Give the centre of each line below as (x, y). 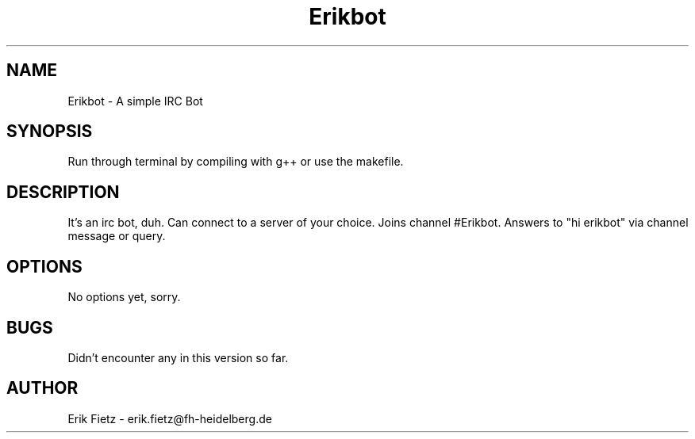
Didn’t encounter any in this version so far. (178, 357)
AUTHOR (42, 388)
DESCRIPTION (63, 192)
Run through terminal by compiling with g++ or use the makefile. (236, 162)
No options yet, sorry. (124, 297)
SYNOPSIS (50, 132)
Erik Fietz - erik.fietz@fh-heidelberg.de (170, 418)
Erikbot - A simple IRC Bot (135, 101)
